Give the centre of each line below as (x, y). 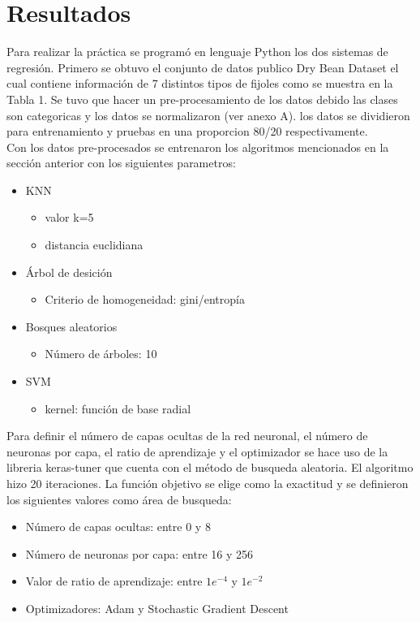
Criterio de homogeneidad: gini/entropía (145, 299)
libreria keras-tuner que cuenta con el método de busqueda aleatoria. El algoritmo (210, 467)
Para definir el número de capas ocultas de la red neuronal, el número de (187, 436)
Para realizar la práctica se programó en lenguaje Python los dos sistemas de (197, 52)
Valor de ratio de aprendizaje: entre (114, 581)
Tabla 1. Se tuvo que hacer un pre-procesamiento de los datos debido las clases (202, 99)
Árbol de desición (69, 272)
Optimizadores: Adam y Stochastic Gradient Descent (157, 608)
